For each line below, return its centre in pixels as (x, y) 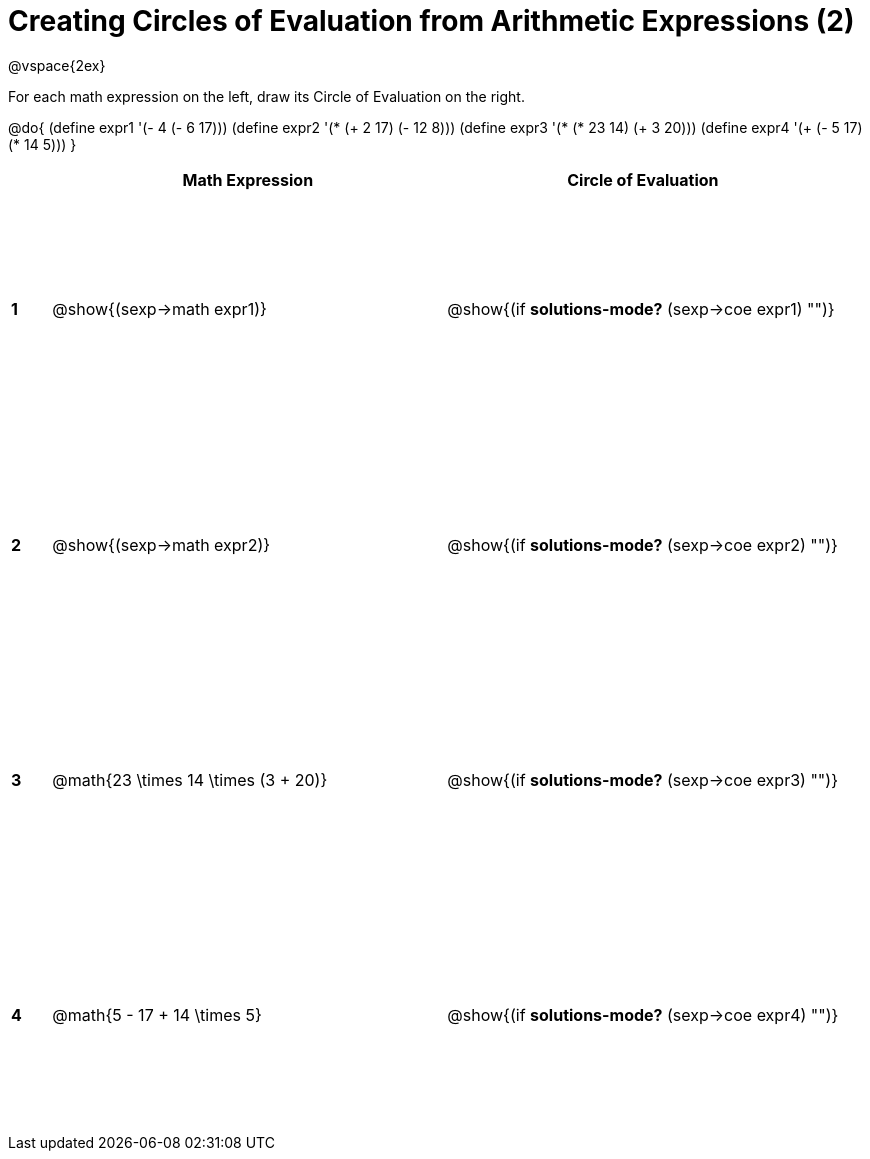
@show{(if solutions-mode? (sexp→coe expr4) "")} (643, 1015)
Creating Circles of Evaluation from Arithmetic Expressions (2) (431, 21)
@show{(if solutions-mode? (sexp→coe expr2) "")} (642, 544)
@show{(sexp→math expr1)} (159, 309)
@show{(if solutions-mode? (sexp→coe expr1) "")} (641, 309)
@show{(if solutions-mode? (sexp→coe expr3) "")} (642, 780)
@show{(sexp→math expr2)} (161, 544)
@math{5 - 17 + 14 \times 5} (157, 1015)
